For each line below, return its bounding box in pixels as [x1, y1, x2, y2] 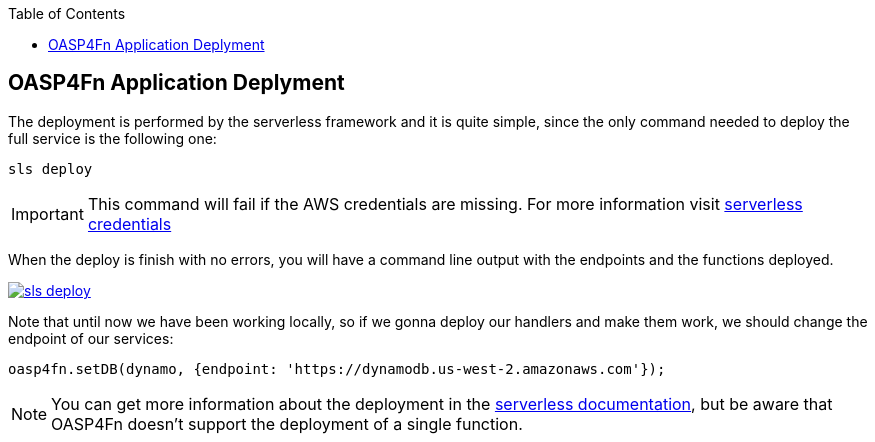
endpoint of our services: [8, 329, 174, 347]
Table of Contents [8, 5, 126, 22]
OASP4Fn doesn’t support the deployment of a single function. [51, 413, 523, 434]
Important [11, 203, 84, 224]
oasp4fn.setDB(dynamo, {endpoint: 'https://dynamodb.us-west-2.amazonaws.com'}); [8, 360, 666, 377]
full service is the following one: [8, 129, 217, 147]
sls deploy [8, 160, 93, 177]
